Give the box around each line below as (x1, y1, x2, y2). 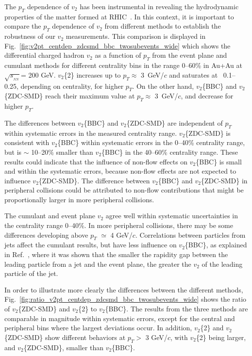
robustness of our (4, 31, 55, 41)
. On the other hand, (132, 81, 194, 91)
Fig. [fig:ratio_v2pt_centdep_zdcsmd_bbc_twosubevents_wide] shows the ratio (4, 294, 247, 304)
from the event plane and (152, 50, 227, 60)
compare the (4, 21, 41, 31)
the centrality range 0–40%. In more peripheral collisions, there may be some (4, 220, 233, 230)
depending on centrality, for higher (20, 81, 124, 91)
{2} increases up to (64, 69, 121, 80)
